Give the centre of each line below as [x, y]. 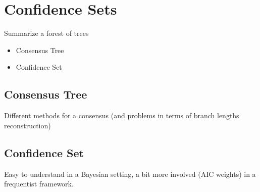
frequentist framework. [39, 184]
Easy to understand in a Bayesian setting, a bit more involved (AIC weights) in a [130, 174]
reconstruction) [28, 125]
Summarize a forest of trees [46, 33]
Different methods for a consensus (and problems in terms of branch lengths [122, 115]
